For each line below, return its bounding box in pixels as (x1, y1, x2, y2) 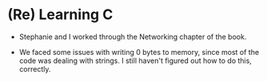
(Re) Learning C (7, 6, 114, 24)
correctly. (18, 64, 51, 73)
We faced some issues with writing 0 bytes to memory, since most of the (18, 47, 260, 57)
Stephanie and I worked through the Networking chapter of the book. (18, 32, 247, 41)
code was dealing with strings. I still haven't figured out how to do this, (18, 56, 253, 65)
